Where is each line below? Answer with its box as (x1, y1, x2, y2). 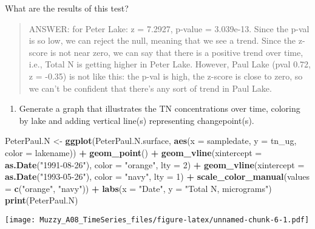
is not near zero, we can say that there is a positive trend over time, (50, 46, 303, 58)
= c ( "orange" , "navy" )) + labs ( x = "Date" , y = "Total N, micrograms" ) (5, 182, 272, 194)
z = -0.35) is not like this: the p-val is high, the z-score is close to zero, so (29, 69, 303, 82)
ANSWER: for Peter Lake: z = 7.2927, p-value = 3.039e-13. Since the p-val (29, 22, 310, 35)
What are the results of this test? (5, 2, 129, 14)
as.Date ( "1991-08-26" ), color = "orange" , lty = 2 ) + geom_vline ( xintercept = (5, 158, 305, 171)
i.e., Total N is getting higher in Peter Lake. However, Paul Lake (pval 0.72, (29, 58, 311, 70)
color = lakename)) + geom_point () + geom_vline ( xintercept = (5, 146, 262, 159)
